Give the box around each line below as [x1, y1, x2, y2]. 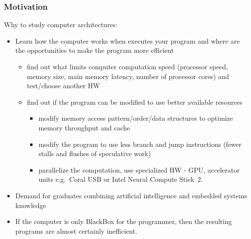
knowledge [15, 200, 46, 210]
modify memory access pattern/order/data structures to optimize [38, 113, 233, 123]
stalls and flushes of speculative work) [38, 148, 151, 159]
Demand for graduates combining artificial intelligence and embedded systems [15, 190, 247, 200]
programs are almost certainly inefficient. [15, 225, 137, 236]
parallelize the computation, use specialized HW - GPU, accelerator [38, 164, 240, 175]
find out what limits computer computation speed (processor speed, [27, 62, 228, 71]
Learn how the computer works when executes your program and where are [15, 35, 240, 46]
